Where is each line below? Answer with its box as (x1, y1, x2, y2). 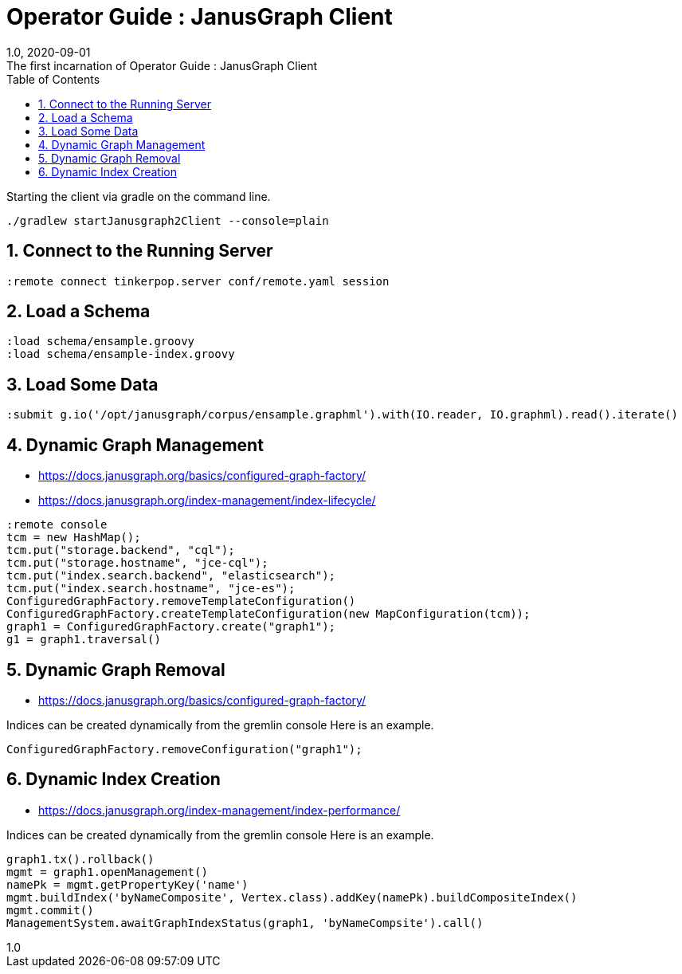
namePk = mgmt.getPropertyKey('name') (6, 878, 249, 891)
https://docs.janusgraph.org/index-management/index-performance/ (38, 803, 401, 817)
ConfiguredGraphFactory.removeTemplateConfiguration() (6, 595, 356, 608)
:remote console (6, 518, 108, 532)
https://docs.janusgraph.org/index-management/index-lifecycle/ (38, 493, 376, 508)
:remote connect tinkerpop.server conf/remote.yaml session (6, 274, 390, 288)
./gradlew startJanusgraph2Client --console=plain (6, 214, 329, 227)
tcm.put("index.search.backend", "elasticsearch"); (6, 569, 336, 583)
